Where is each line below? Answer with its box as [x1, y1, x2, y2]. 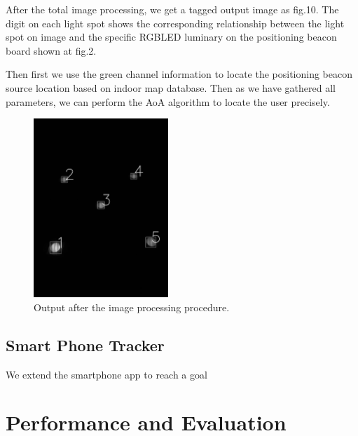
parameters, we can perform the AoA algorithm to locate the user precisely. [6, 94, 330, 109]
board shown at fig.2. [6, 43, 97, 57]
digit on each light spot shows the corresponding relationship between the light [6, 15, 345, 30]
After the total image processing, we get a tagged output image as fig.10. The [6, 2, 339, 16]
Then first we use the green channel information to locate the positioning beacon [6, 67, 353, 81]
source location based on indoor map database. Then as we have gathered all [6, 80, 336, 95]
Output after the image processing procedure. [34, 299, 230, 314]
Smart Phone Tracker [6, 334, 165, 355]
